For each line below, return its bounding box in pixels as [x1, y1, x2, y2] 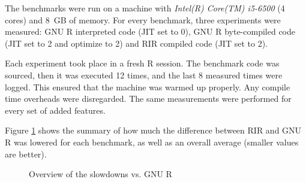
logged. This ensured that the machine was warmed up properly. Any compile [5, 80, 290, 93]
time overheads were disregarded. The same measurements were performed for [5, 92, 292, 105]
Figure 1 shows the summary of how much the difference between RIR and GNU [5, 124, 302, 136]
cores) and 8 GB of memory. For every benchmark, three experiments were [5, 13, 281, 26]
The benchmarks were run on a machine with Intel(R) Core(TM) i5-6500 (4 [5, 2, 285, 14]
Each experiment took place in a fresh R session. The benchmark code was [5, 57, 280, 69]
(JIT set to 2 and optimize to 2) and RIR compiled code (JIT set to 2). [5, 37, 268, 49]
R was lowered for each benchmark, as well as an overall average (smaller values [5, 135, 299, 148]
